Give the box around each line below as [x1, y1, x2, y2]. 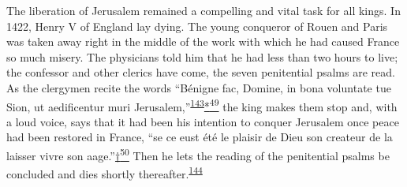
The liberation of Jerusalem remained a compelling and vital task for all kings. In [6, 2, 401, 18]
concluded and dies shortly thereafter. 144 [6, 163, 203, 181]
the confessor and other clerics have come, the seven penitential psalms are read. [6, 64, 395, 80]
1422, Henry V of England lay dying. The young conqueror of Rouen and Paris [6, 17, 388, 34]
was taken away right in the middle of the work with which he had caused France [6, 33, 400, 50]
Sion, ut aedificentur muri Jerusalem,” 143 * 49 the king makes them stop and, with [6, 95, 398, 114]
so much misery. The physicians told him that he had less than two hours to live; [6, 48, 398, 65]
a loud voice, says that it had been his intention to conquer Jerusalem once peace [6, 113, 399, 129]
